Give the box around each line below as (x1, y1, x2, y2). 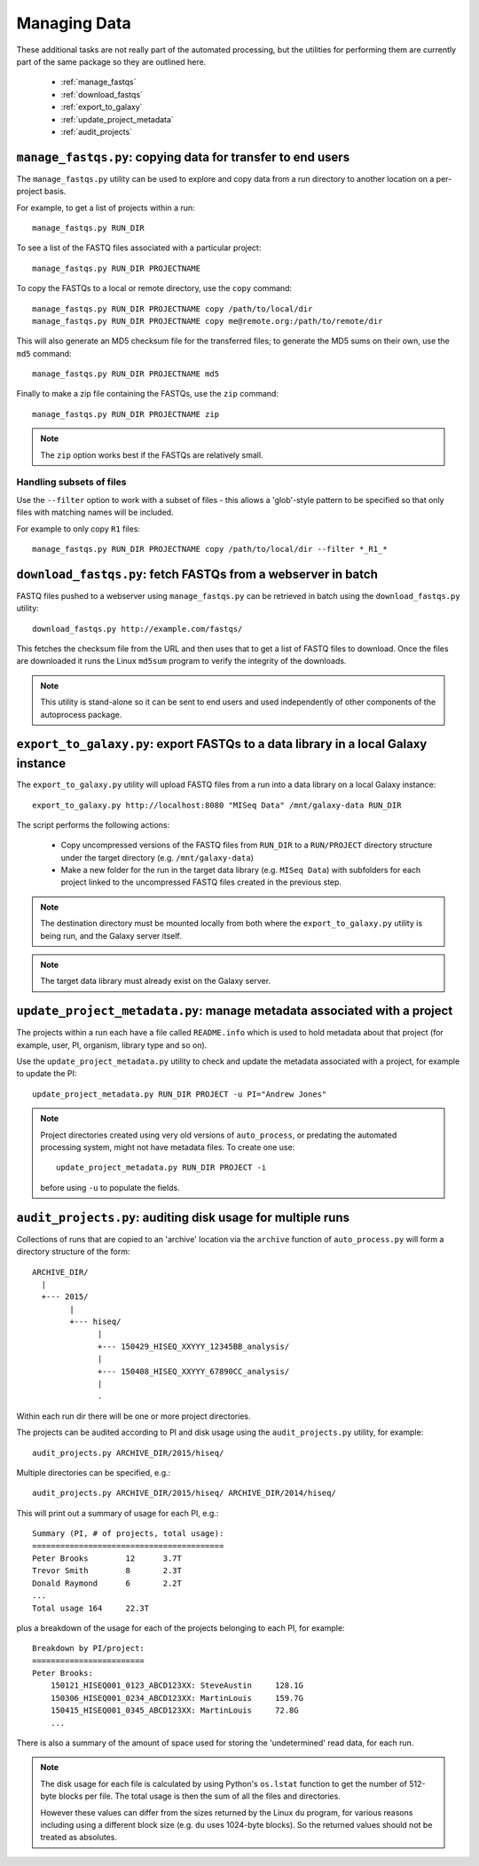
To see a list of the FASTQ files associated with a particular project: (16, 242, 262, 253)
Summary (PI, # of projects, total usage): (32, 1529, 224, 1539)
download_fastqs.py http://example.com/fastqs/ (32, 624, 243, 634)
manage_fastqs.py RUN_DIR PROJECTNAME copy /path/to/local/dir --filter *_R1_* (32, 544, 388, 554)
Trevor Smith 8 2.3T (32, 1566, 182, 1576)
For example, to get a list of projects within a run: (16, 202, 195, 213)
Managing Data (16, 13, 132, 33)
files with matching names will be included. (16, 507, 174, 518)
